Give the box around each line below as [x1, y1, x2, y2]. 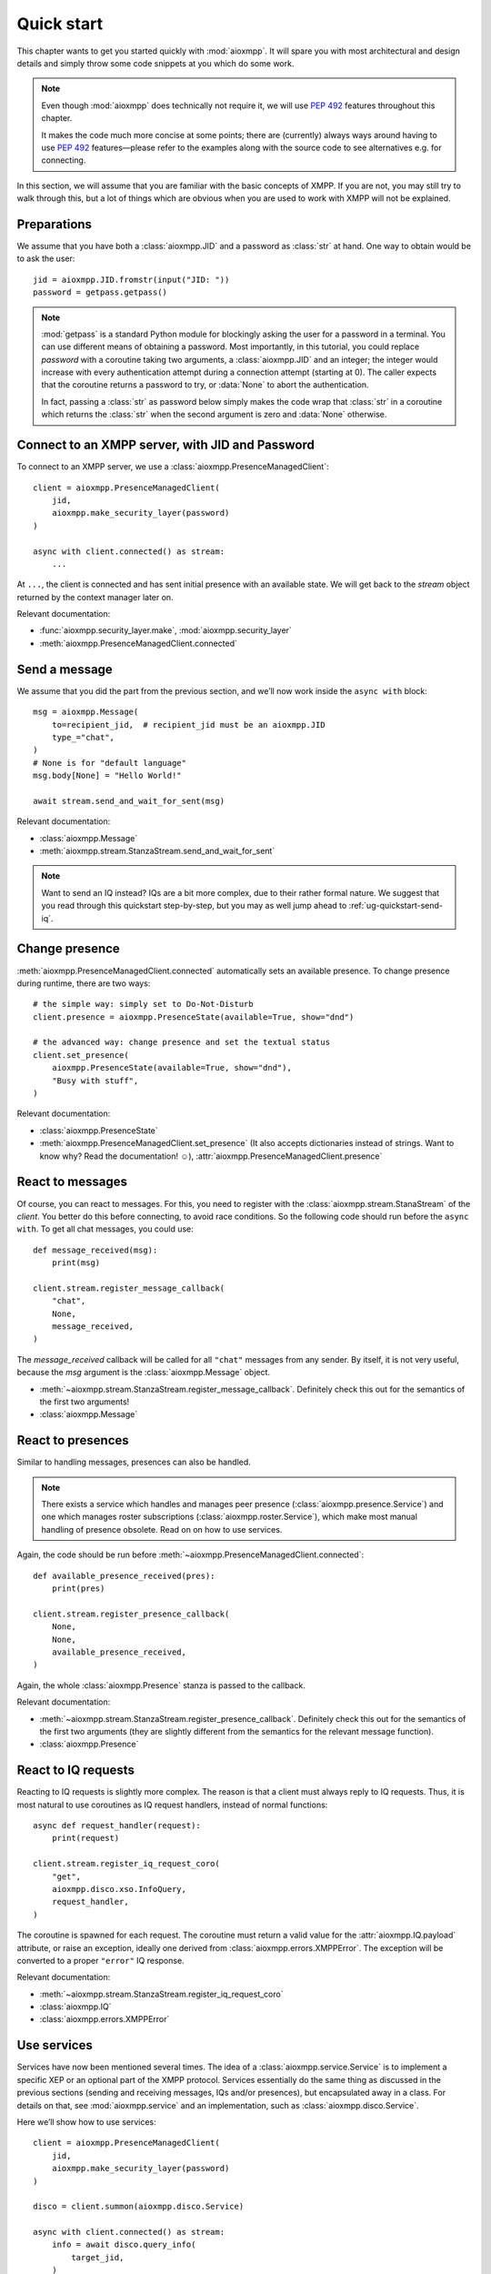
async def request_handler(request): [33, 1820, 202, 1830]
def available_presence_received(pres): [33, 1570, 215, 1581]
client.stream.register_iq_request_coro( [33, 1858, 220, 1869]
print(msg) [51, 1258, 101, 1268]
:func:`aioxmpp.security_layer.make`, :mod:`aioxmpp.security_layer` [39, 625, 293, 636]
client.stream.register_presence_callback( [33, 1608, 230, 1619]
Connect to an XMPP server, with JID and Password [16, 438, 316, 453]
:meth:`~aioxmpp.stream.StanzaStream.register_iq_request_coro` [39, 1988, 284, 1999]
